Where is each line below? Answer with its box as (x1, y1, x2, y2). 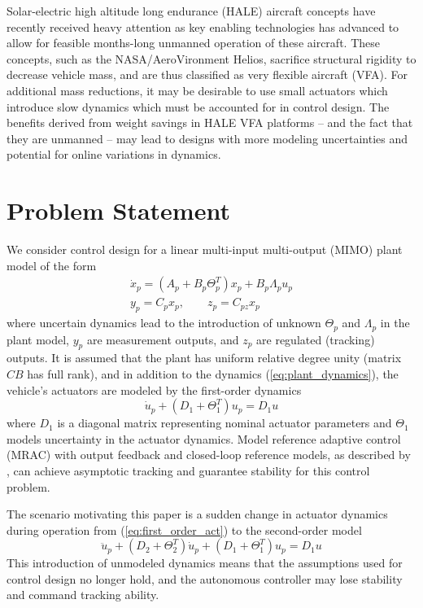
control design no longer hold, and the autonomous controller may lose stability (7, 570, 403, 587)
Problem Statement (7, 194, 230, 227)
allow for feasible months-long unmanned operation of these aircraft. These (7, 34, 380, 51)
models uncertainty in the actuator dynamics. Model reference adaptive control (7, 430, 401, 447)
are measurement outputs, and (86, 330, 239, 348)
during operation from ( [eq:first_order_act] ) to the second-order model (7, 521, 362, 538)
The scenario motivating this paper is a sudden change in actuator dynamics (7, 505, 388, 523)
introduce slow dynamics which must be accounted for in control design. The (7, 98, 390, 115)
